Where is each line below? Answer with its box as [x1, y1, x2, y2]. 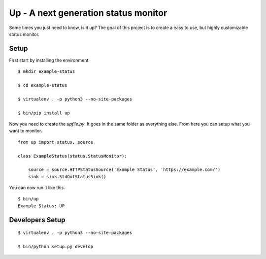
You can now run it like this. [9, 185, 65, 191]
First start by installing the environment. [9, 57, 90, 63]
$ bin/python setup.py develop [18, 244, 94, 250]
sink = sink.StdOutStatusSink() [28, 174, 106, 179]
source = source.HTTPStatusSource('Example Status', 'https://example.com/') [28, 167, 221, 172]
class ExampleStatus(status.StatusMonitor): [18, 153, 128, 159]
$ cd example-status [18, 83, 67, 88]
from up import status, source [18, 139, 94, 145]
